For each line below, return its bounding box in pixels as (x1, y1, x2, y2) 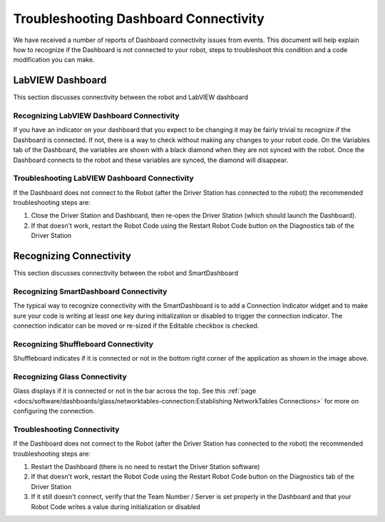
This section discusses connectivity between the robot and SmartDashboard (13, 268, 239, 278)
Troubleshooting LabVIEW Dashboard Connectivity (13, 174, 194, 184)
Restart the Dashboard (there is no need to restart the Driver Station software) (31, 463, 260, 471)
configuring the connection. (13, 407, 96, 416)
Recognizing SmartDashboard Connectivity (13, 286, 168, 296)
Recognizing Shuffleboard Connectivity (13, 339, 153, 349)
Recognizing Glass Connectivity (13, 371, 128, 381)
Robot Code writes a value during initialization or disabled (31, 502, 201, 511)
